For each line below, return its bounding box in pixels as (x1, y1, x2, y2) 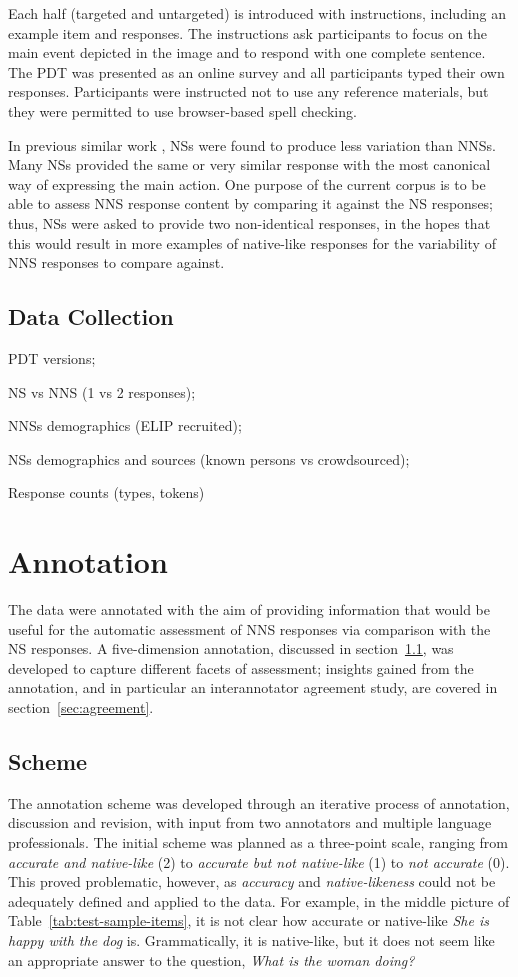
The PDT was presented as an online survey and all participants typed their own (8, 61, 505, 82)
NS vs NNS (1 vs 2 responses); (8, 381, 196, 402)
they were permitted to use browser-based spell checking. (8, 100, 357, 121)
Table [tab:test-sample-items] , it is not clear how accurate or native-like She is (8, 910, 489, 931)
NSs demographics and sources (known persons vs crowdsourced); (8, 448, 410, 469)
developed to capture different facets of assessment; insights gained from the (8, 657, 474, 678)
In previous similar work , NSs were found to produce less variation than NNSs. (8, 134, 496, 155)
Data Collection (8, 301, 174, 332)
